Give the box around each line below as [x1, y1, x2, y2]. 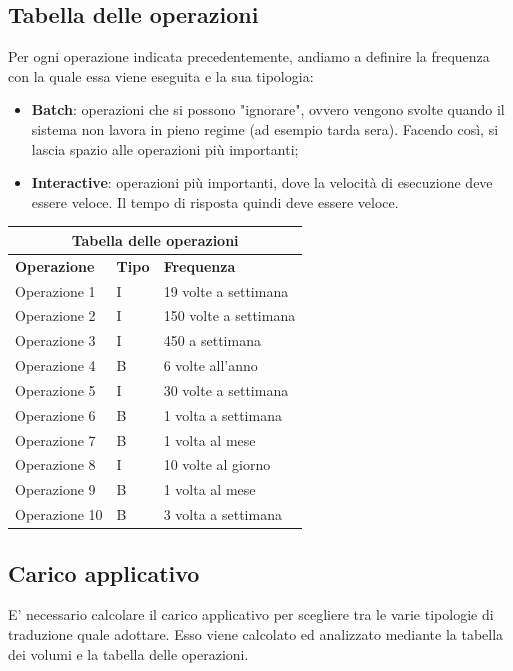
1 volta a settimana [163, 404, 282, 425]
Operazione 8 [15, 454, 96, 475]
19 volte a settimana [163, 280, 289, 301]
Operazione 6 [15, 404, 96, 425]
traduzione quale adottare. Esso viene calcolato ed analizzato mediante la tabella [8, 624, 504, 645]
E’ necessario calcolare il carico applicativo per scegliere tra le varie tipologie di [8, 604, 494, 625]
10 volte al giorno [163, 454, 271, 475]
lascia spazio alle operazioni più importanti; [31, 138, 299, 159]
